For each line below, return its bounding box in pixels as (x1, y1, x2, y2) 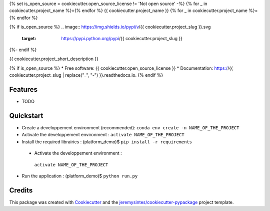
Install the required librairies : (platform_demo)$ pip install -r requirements (21, 138, 192, 145)
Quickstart (9, 111, 43, 120)
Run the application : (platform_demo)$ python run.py (21, 173, 138, 179)
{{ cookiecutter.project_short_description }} (9, 56, 98, 62)
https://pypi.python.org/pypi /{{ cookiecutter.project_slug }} (61, 35, 182, 41)
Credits (9, 186, 33, 194)
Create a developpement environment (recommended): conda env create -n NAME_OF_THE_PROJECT (21, 124, 239, 130)
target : (21, 35, 36, 41)
